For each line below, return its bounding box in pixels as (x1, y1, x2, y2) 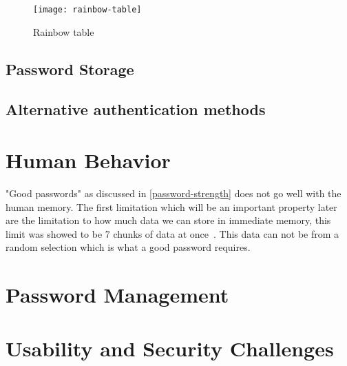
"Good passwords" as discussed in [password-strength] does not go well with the (6, 185, 341, 200)
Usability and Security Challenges (6, 334, 334, 363)
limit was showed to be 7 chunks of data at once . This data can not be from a (6, 226, 339, 241)
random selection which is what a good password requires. (6, 240, 251, 254)
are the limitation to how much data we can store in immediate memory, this (6, 213, 331, 227)
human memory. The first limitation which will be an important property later (6, 199, 337, 214)
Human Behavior (6, 146, 171, 174)
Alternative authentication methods (6, 99, 266, 120)
